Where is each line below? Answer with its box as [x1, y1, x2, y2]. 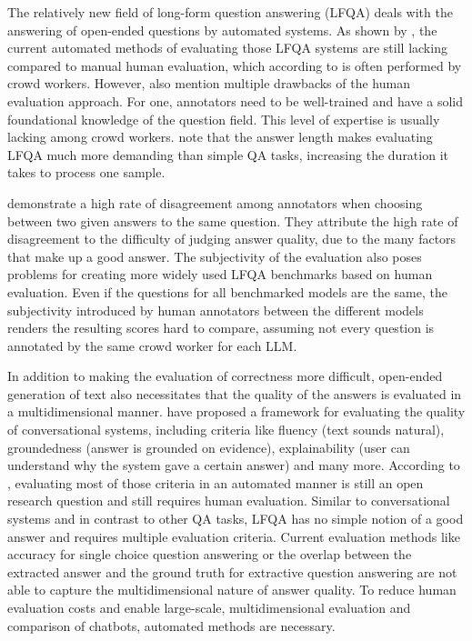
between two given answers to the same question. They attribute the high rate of [7, 211, 458, 230]
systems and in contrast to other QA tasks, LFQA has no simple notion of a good [7, 509, 464, 528]
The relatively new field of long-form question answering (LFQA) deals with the [7, 3, 453, 21]
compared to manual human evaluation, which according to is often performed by [7, 55, 462, 75]
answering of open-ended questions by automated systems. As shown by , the [7, 20, 437, 39]
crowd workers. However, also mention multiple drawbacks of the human [7, 74, 410, 93]
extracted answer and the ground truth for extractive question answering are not [7, 562, 457, 581]
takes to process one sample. [7, 163, 166, 182]
